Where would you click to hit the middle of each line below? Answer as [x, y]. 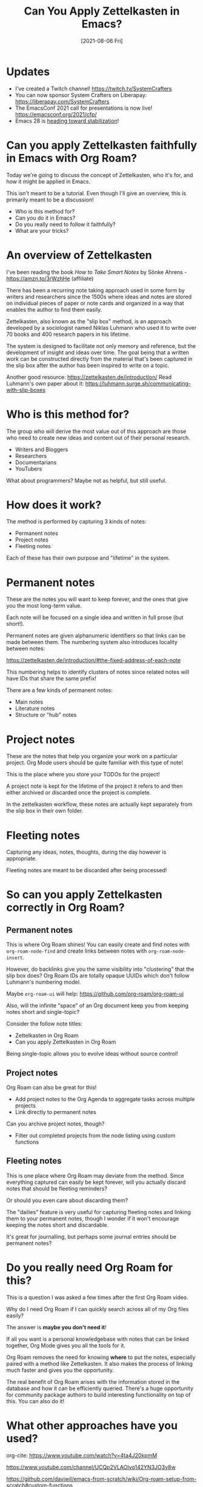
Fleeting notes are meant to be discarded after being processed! [87, 870]
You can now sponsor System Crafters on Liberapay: [81, 95]
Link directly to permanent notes [56, 1112]
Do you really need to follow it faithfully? [65, 224]
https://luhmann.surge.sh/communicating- [138, 383]
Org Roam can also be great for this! [52, 1087]
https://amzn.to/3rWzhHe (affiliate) [50, 278]
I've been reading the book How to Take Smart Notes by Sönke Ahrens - [97, 272]
